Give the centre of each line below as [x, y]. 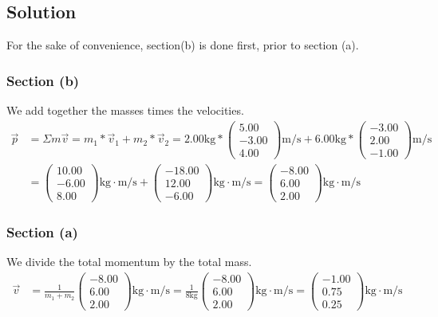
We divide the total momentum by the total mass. [129, 262]
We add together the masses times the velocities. [125, 110]
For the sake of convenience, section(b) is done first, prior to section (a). [183, 45]
